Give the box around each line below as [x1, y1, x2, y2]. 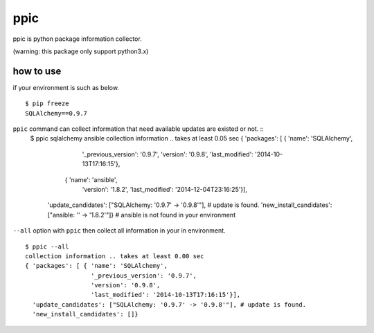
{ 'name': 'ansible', [64, 175, 118, 183]
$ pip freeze [25, 100, 69, 107]
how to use [12, 65, 62, 77]
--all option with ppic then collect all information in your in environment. [12, 226, 226, 235]
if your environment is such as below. [12, 83, 119, 91]
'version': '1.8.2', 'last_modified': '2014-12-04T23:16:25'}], [82, 185, 247, 193]
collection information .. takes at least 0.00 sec [25, 252, 204, 260]
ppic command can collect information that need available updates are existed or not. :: [12, 125, 265, 133]
